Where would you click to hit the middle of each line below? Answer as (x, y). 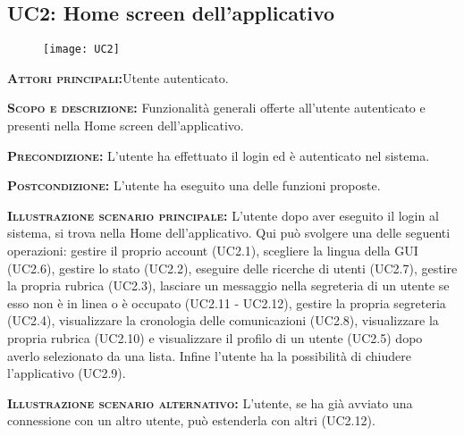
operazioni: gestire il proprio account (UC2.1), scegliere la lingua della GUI (213, 251)
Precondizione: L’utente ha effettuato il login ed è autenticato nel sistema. (219, 155)
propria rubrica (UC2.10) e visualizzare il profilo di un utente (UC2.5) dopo (215, 337)
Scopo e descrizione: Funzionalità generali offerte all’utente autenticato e (216, 108)
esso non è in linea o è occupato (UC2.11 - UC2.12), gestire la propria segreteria (227, 302)
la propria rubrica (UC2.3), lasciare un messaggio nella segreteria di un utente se (228, 285)
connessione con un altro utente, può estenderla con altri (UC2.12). (191, 420)
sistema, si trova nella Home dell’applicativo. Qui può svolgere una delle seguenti (229, 233)
